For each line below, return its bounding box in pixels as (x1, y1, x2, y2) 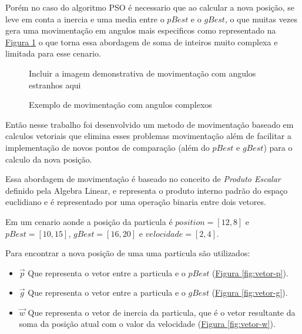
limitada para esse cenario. (5, 47, 101, 59)
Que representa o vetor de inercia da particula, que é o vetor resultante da (28, 306, 296, 318)
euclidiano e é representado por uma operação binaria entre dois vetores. (5, 196, 266, 208)
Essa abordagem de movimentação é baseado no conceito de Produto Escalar (5, 173, 281, 185)
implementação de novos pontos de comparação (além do (5, 141, 210, 153)
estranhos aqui (29, 78, 81, 91)
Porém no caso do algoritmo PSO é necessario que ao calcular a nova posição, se (5, 1, 295, 13)
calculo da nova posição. (5, 153, 92, 165)
